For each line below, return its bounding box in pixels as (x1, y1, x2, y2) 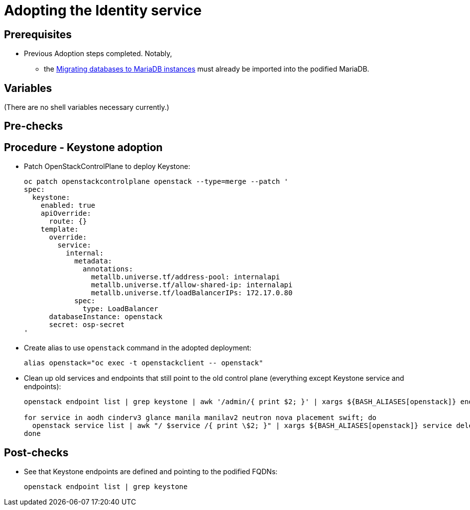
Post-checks (4, 446, 69, 459)
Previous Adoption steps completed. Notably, (24, 49, 172, 58)
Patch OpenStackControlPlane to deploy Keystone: (24, 162, 190, 171)
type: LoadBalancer (83, 305, 158, 313)
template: (40, 225, 79, 234)
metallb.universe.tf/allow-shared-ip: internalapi (91, 281, 293, 289)
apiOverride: (40, 209, 91, 218)
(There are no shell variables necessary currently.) (4, 103, 169, 112)
